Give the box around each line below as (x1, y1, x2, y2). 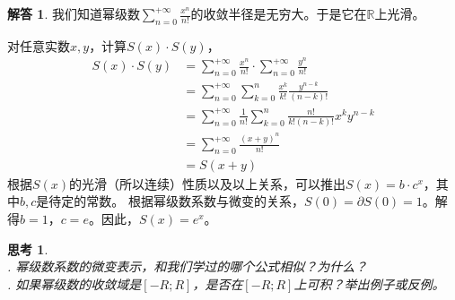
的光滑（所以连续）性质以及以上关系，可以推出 (69, 174, 346, 193)
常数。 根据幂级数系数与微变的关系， (86, 192, 304, 210)
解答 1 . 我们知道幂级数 (7, 4, 140, 22)
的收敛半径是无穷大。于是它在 (190, 4, 367, 22)
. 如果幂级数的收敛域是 (7, 274, 142, 293)
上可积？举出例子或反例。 (293, 274, 445, 293)
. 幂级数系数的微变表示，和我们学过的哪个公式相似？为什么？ (7, 257, 368, 276)
